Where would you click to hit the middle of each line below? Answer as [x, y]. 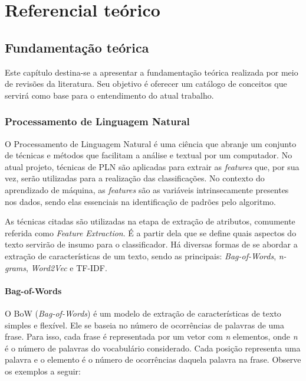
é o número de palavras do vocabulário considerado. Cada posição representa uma [153, 348]
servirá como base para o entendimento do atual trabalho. [109, 95]
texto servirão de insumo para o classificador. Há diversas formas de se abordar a [151, 244]
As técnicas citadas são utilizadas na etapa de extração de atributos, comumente [150, 221]
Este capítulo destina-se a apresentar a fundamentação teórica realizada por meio [152, 72]
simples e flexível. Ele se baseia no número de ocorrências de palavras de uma [145, 325]
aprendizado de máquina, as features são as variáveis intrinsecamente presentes [147, 189]
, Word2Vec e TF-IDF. [66, 267]
